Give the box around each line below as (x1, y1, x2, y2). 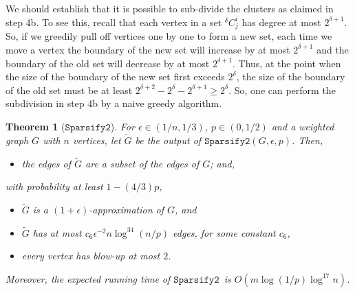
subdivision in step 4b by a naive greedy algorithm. (6, 96, 222, 110)
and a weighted (271, 119, 334, 133)
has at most (32, 225, 82, 239)
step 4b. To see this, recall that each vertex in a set (6, 14, 222, 29)
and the (316, 42, 349, 56)
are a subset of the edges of (85, 156, 200, 170)
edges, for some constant (173, 225, 276, 239)
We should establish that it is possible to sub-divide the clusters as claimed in (6, 1, 334, 15)
